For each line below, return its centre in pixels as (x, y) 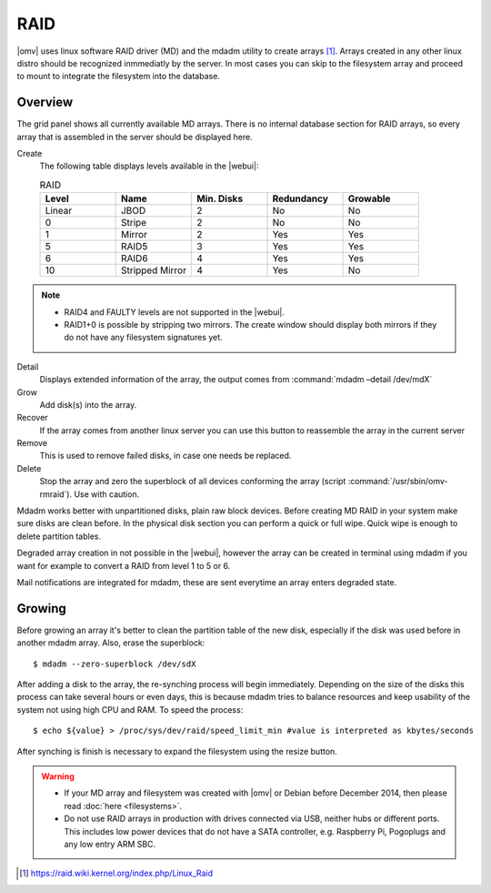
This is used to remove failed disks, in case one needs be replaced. (165, 456)
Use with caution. (107, 494)
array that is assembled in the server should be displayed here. (135, 137)
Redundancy (301, 198)
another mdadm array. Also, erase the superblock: (111, 643)
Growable (369, 198)
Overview (45, 102)
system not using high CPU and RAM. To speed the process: (130, 709)
